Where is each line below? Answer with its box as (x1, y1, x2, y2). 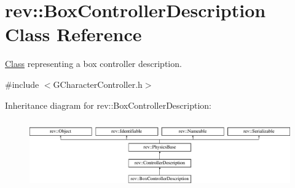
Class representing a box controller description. (5, 57, 182, 70)
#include (5, 77, 39, 90)
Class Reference (5, 22, 142, 47)
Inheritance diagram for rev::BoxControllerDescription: (5, 98, 211, 111)
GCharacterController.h (53, 77, 143, 90)
